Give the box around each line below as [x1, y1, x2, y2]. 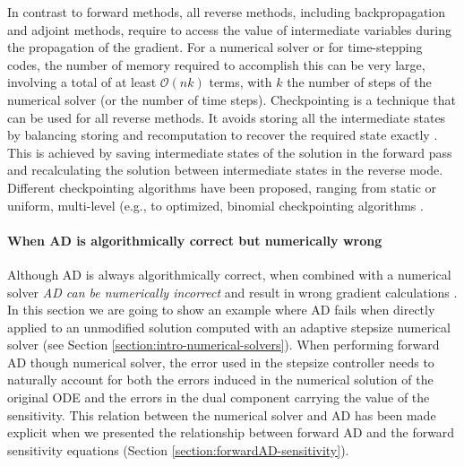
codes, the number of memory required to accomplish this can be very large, [7, 55, 425, 73]
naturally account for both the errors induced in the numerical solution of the [7, 370, 434, 389]
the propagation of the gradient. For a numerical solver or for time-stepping [7, 38, 423, 56]
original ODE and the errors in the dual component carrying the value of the [7, 388, 430, 407]
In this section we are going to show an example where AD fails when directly [7, 300, 435, 319]
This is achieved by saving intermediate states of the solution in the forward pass [7, 142, 452, 161]
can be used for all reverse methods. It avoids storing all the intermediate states [7, 108, 446, 126]
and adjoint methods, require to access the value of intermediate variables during [7, 20, 451, 39]
